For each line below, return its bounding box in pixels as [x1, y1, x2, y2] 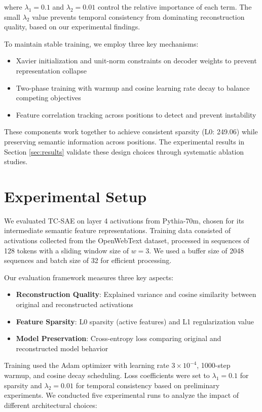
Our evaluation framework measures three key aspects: [4, 272, 174, 282]
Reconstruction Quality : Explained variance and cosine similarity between [16, 289, 256, 299]
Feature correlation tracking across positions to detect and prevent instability [16, 109, 256, 120]
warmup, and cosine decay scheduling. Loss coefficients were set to [4, 369, 210, 380]
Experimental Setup [4, 185, 147, 206]
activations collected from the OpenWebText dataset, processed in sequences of [4, 235, 249, 246]
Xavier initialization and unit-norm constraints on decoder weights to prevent [16, 55, 257, 66]
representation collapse [16, 65, 87, 76]
